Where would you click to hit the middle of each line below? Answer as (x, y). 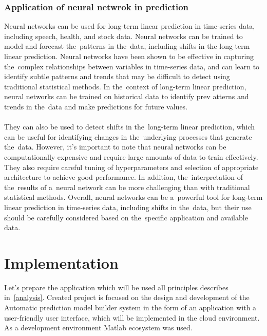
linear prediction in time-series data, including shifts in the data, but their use (128, 207)
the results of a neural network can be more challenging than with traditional (127, 187)
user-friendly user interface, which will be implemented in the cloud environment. (132, 317)
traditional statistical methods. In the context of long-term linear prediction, (125, 86)
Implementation (61, 262)
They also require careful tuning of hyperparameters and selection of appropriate (131, 167)
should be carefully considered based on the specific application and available (126, 217)
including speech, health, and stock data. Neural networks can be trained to (123, 36)
